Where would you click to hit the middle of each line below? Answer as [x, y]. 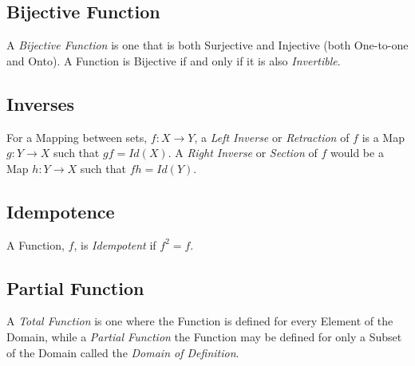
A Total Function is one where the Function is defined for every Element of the [200, 321]
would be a [357, 153]
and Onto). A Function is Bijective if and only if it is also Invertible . [174, 60]
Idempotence [61, 211]
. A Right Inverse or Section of [243, 153]
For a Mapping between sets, [77, 137]
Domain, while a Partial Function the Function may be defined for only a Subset [204, 336]
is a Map [383, 137]
